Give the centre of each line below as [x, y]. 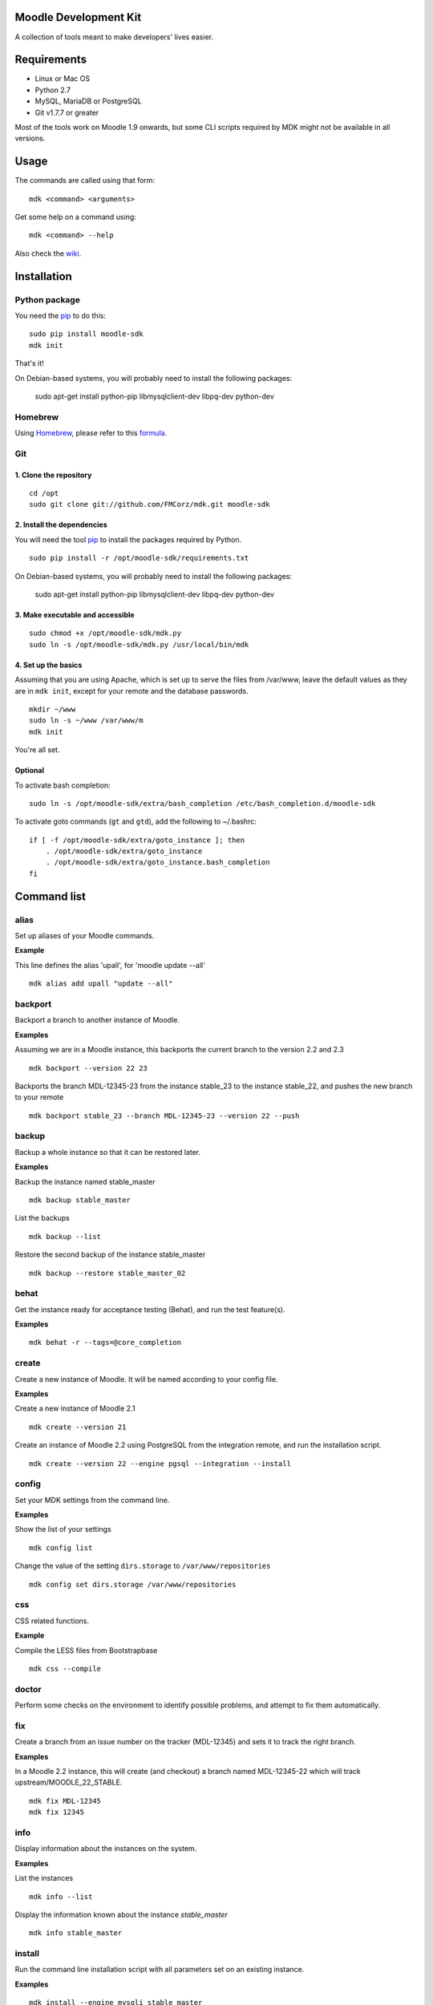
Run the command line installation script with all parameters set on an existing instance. [160, 1970]
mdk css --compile [65, 1669]
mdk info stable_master [76, 1933]
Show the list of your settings [63, 1529]
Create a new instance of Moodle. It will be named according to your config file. [146, 1379]
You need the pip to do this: [60, 316]
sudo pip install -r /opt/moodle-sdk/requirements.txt [139, 558]
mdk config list [61, 1547]
